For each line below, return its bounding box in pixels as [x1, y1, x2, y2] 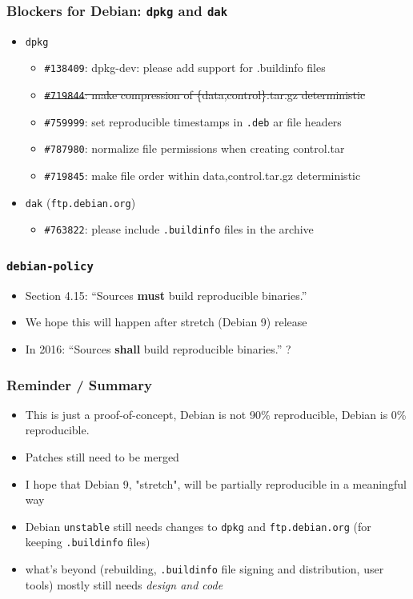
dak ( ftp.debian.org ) [25, 194, 136, 210]
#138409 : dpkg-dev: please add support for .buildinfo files [44, 59, 326, 76]
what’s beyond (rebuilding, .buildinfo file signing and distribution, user [25, 561, 384, 577]
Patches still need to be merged [25, 449, 179, 465]
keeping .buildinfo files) [25, 533, 150, 550]
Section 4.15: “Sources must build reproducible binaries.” [25, 286, 307, 303]
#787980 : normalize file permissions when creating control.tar [44, 140, 345, 157]
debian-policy [6, 259, 94, 273]
